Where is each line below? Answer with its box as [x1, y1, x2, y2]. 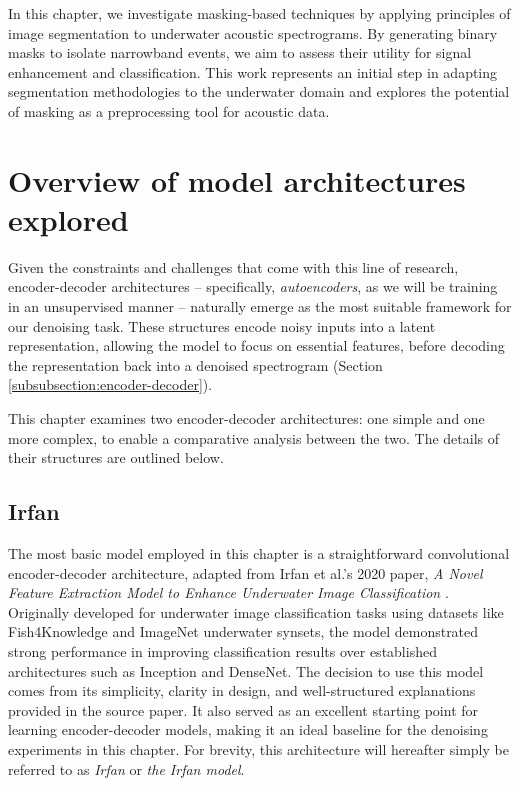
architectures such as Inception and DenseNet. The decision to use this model [8, 660, 484, 681]
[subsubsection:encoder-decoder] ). [8, 374, 213, 395]
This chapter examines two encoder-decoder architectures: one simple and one [8, 408, 485, 429]
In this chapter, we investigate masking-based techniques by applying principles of [8, 3, 511, 23]
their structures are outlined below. [8, 447, 224, 468]
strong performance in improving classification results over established [8, 640, 437, 661]
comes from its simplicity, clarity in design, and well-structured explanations [8, 680, 476, 701]
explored [8, 198, 129, 239]
